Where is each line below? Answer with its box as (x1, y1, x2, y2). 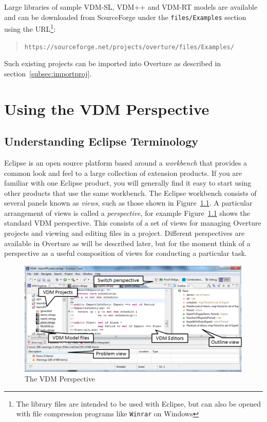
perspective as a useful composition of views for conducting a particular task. (4, 248, 247, 258)
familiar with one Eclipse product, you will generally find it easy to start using (4, 177, 252, 188)
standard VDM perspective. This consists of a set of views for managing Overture (4, 217, 261, 228)
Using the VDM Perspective (4, 98, 209, 119)
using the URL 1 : (4, 22, 56, 34)
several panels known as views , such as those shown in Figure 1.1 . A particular (4, 197, 253, 208)
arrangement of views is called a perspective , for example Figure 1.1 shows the (4, 207, 250, 218)
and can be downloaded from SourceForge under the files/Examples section (4, 11, 246, 22)
